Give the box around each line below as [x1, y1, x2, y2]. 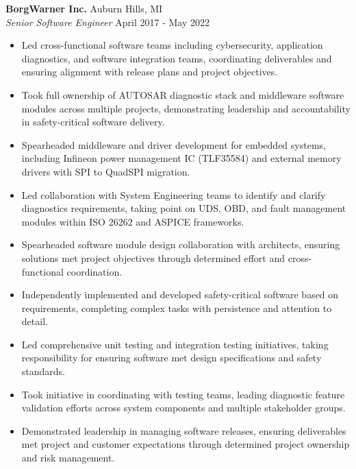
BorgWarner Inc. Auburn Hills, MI [5, 1, 163, 15]
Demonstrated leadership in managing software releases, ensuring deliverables [21, 423, 346, 437]
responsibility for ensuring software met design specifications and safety [21, 350, 322, 365]
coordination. [66, 264, 123, 278]
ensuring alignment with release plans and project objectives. [21, 64, 278, 79]
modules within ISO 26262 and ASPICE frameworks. [21, 214, 244, 228]
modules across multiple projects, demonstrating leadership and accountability [21, 101, 351, 115]
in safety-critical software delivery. [21, 115, 165, 129]
